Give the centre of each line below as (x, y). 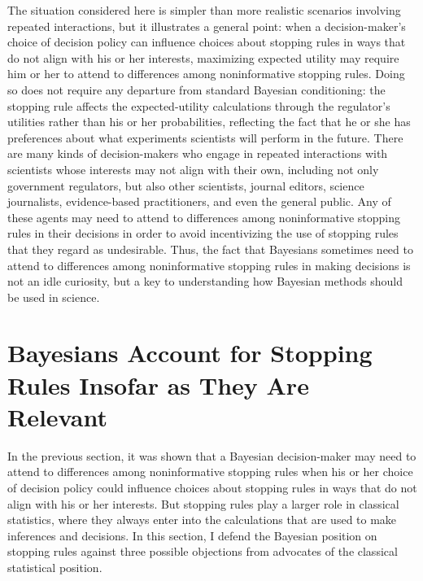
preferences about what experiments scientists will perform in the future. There (205, 137)
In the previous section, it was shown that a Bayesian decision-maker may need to (212, 455)
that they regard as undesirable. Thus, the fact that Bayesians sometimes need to (210, 249)
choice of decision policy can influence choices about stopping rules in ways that (207, 42)
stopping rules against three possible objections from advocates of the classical (203, 551)
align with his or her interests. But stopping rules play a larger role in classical (203, 503)
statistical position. (55, 567)
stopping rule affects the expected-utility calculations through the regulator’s (199, 105)
